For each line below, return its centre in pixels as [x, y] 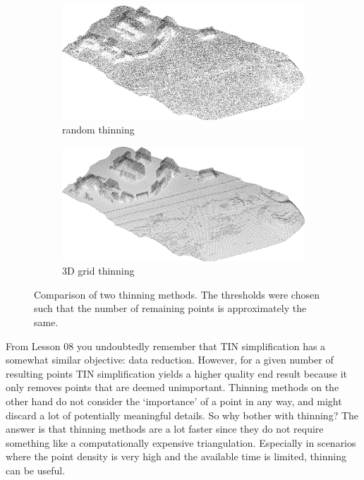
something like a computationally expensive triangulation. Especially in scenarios [181, 442]
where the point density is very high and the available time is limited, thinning [176, 456]
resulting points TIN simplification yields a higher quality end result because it [176, 373]
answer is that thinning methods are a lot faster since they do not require [165, 429]
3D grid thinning [98, 271]
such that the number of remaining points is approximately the [170, 308]
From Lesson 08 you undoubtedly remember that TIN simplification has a [166, 346]
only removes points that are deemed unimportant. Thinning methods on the [172, 387]
